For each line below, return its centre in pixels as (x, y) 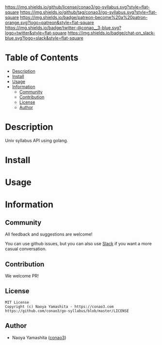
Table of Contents (42, 58)
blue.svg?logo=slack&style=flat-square (44, 38)
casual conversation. (26, 249)
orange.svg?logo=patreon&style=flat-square (49, 22)
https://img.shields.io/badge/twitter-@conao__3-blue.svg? (63, 28)
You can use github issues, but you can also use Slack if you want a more (78, 244)
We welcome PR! (22, 276)
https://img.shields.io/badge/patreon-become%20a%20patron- (84, 17)
